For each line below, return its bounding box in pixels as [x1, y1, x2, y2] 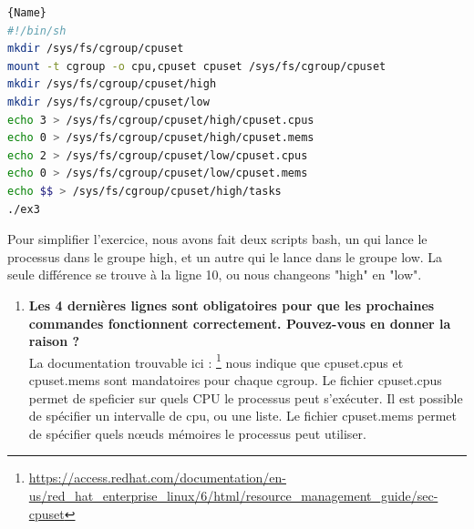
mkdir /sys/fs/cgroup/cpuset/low [7, 95, 210, 108]
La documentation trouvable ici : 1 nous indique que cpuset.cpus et [28, 350, 404, 371]
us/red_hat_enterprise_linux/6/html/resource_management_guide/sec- [28, 485, 438, 504]
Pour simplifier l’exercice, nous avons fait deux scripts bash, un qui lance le [7, 229, 428, 249]
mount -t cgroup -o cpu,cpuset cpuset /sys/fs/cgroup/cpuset [7, 59, 386, 73]
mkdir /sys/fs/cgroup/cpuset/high [7, 77, 217, 91]
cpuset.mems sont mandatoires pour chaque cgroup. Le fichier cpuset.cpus [28, 370, 442, 389]
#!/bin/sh [7, 24, 67, 37]
